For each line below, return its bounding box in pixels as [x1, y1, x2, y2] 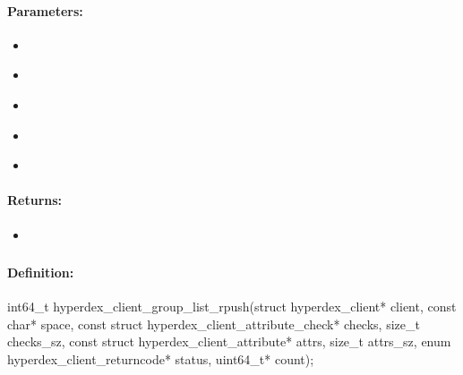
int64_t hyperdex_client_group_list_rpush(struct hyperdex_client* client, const [7, 297, 457, 316]
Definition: [7, 263, 74, 282]
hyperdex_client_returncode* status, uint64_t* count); [7, 350, 314, 369]
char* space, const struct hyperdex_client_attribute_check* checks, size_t [7, 314, 420, 333]
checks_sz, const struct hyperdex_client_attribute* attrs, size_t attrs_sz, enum [7, 332, 451, 351]
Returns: [7, 191, 63, 209]
